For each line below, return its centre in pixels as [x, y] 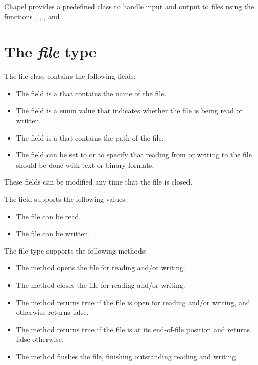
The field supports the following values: [66, 199]
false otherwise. [40, 339]
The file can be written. [53, 233]
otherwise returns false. [52, 312]
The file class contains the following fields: [70, 76]
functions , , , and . [34, 16]
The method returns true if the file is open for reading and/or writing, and [133, 302]
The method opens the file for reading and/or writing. [101, 268]
